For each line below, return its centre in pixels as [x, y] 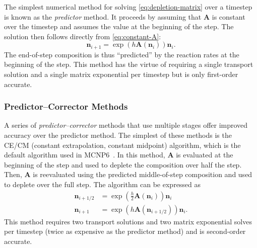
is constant [229, 16]
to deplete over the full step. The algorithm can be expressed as [103, 184]
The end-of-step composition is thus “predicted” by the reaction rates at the [122, 54]
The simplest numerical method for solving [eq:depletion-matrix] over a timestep [128, 7]
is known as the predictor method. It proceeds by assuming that [103, 16]
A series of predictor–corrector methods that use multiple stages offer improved [126, 125]
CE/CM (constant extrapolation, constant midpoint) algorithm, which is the [122, 145]
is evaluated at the [205, 155]
